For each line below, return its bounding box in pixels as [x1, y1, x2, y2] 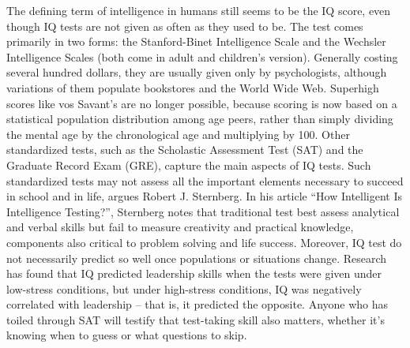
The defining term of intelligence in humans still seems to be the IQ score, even [6, 2, 391, 18]
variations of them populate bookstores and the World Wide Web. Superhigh [6, 79, 379, 95]
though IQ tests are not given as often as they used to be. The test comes [6, 17, 363, 34]
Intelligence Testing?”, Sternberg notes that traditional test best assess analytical [6, 203, 400, 219]
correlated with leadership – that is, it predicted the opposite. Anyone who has [6, 296, 389, 312]
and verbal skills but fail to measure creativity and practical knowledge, [6, 219, 354, 235]
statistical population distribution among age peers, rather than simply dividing [6, 110, 393, 127]
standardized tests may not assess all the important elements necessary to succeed [6, 172, 404, 189]
